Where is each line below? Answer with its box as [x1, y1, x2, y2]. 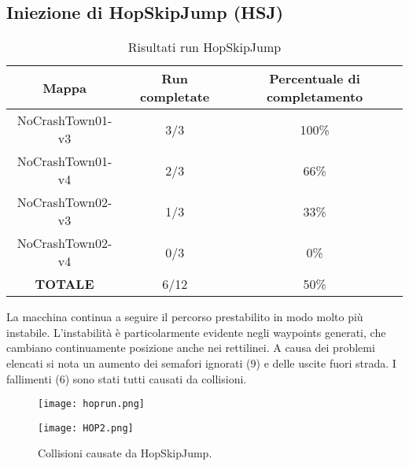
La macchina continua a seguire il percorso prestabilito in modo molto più [6, 309, 363, 325]
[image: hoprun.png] [38, 398, 146, 410]
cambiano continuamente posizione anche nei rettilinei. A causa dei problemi [6, 339, 375, 356]
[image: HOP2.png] [38, 422, 134, 434]
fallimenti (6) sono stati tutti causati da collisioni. [6, 370, 247, 386]
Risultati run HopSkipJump [127, 38, 282, 57]
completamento [266, 87, 363, 106]
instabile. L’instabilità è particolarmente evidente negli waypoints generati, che [6, 324, 386, 340]
